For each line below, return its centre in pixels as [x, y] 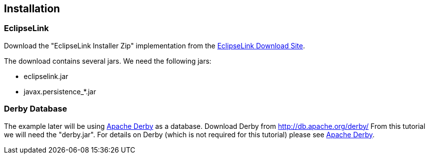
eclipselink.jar [46, 76]
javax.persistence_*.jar [60, 91]
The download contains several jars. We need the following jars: [108, 61]
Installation [32, 9]
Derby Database [36, 109]
